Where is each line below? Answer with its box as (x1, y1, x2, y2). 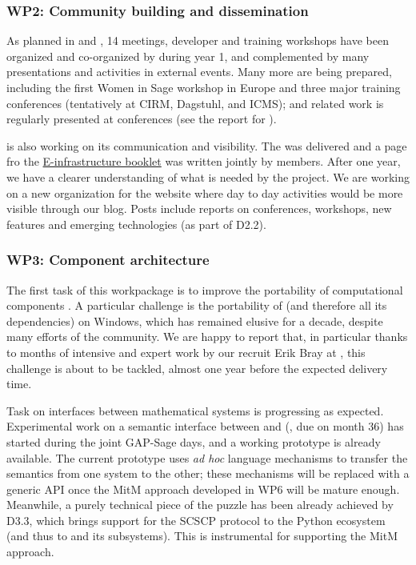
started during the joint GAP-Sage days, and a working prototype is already (6, 433, 381, 450)
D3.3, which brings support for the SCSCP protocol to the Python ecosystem (6, 511, 386, 528)
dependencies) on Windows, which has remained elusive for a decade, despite (6, 312, 383, 329)
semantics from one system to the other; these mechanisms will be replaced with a (6, 465, 410, 482)
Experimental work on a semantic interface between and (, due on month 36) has (6, 418, 404, 435)
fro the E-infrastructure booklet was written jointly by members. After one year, (6, 153, 401, 170)
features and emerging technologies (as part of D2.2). (6, 215, 266, 232)
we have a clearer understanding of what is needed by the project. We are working (6, 168, 410, 185)
